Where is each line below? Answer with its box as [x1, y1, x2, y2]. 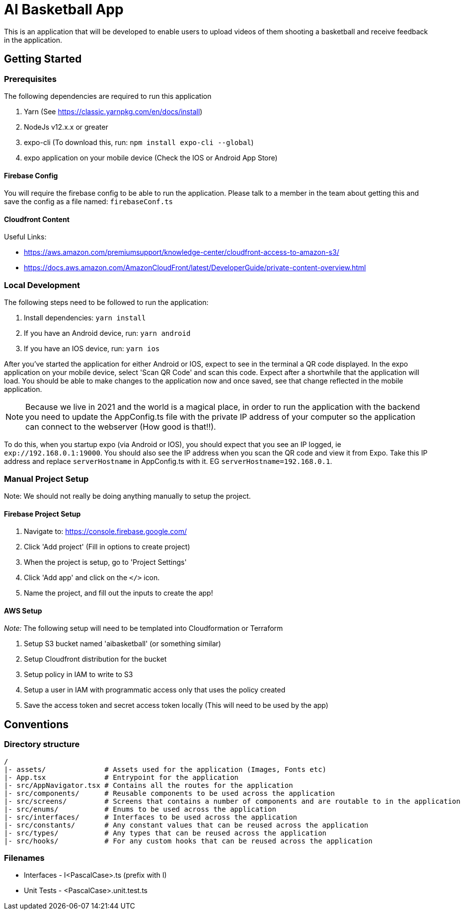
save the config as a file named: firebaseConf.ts [4, 197, 173, 206]
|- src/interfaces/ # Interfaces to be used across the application [4, 813, 298, 821]
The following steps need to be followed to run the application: [4, 298, 209, 307]
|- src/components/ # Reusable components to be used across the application [4, 789, 335, 797]
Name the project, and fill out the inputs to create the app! [24, 589, 213, 598]
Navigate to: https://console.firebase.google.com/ [24, 527, 187, 536]
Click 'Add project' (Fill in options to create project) [24, 542, 190, 551]
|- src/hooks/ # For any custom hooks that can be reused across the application [4, 837, 373, 845]
